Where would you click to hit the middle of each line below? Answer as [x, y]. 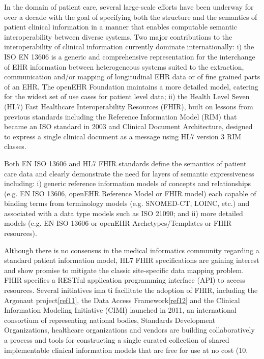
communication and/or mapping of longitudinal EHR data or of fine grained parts [132, 77]
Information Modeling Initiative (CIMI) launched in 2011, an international [120, 310]
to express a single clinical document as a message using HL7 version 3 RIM [123, 136]
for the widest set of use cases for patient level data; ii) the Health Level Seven [127, 96]
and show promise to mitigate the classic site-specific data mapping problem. [124, 270]
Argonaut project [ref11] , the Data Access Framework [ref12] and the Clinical [122, 300]
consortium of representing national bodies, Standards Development [110, 320]
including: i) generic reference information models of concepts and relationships [128, 183]
